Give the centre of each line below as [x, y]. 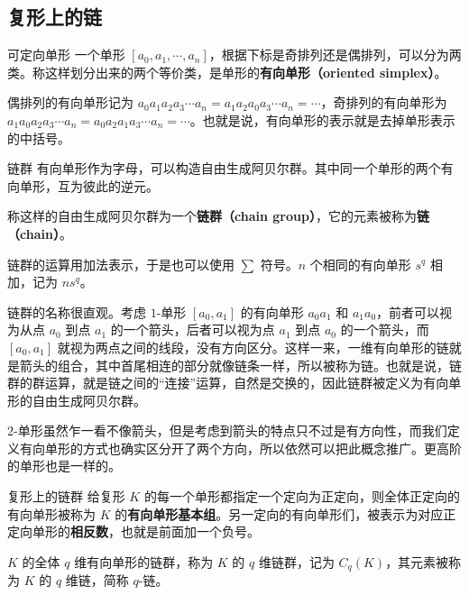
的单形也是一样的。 [64, 466]
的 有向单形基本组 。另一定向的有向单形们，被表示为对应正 [285, 513]
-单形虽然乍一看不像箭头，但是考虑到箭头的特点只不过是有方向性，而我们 [230, 430]
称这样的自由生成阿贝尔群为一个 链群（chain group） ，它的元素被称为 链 [218, 216]
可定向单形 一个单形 [66, 55]
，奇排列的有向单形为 [384, 102]
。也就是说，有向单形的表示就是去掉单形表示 [322, 119]
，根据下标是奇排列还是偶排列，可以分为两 [335, 55]
